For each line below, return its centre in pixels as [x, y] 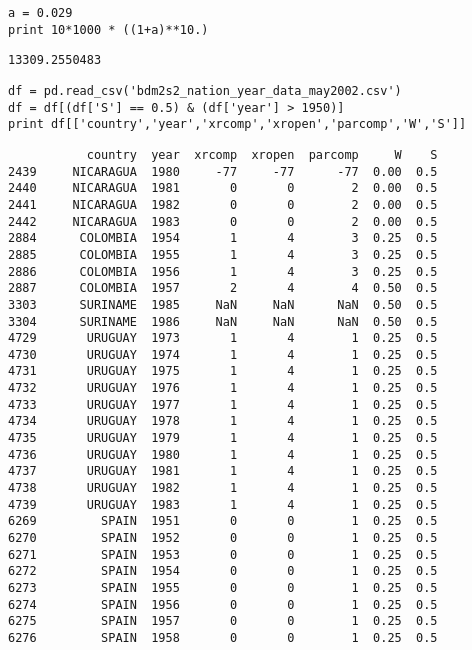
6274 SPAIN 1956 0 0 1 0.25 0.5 [223, 604]
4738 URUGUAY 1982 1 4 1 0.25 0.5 [223, 488]
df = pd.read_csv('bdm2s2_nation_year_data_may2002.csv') [205, 90]
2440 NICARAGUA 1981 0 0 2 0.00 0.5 [223, 188]
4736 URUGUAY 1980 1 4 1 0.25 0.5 [223, 454]
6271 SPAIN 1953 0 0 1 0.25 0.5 [223, 554]
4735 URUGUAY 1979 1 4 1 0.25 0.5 [223, 438]
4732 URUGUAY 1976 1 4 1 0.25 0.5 [223, 388]
